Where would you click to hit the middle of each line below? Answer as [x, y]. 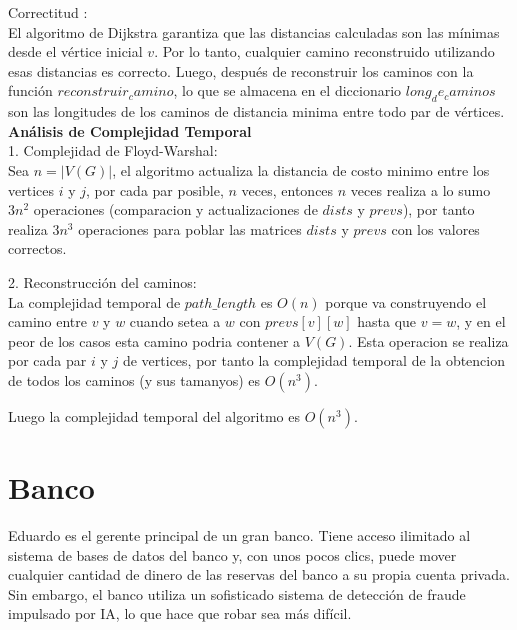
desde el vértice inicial [75, 51]
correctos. [37, 248]
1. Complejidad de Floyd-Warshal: [113, 150]
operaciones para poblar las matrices [190, 228]
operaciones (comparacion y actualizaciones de [175, 209]
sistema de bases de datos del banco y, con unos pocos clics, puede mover [232, 554]
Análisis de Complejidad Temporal [130, 130]
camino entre [47, 321]
